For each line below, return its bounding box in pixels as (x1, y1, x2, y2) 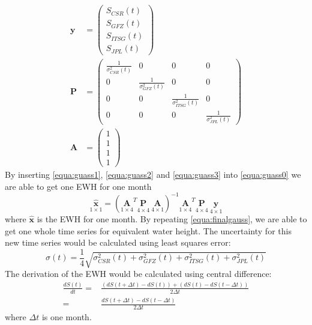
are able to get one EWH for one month (5, 180, 152, 192)
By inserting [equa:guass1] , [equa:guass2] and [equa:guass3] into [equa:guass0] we (5, 168, 301, 181)
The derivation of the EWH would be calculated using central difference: (5, 267, 272, 279)
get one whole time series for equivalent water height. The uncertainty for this (5, 224, 292, 237)
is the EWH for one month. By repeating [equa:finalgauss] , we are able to (37, 213, 307, 225)
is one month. (41, 310, 92, 323)
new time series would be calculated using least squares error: (5, 236, 231, 249)
